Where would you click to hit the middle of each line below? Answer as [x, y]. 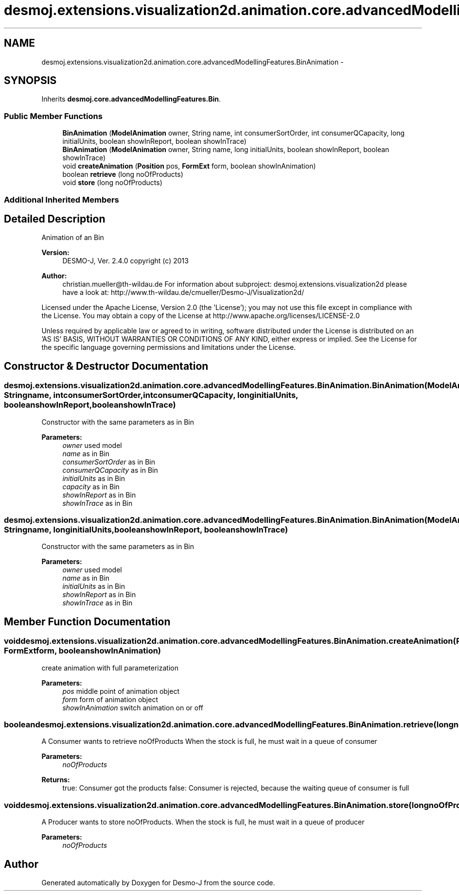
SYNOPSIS [30, 81]
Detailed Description [55, 219]
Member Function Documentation [87, 621]
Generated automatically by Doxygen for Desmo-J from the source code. [158, 882]
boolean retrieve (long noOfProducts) [123, 174]
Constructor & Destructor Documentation [106, 366]
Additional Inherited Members [62, 199]
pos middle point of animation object [121, 691]
